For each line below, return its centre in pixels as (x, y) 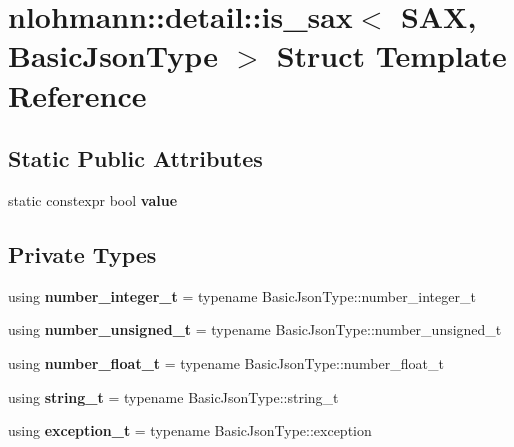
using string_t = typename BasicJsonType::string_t (173, 396)
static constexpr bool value (93, 199)
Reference (77, 94)
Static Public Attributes (135, 158)
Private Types (82, 253)
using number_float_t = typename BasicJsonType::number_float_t (226, 362)
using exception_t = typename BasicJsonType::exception (190, 430)
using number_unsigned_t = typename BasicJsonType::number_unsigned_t (255, 329)
